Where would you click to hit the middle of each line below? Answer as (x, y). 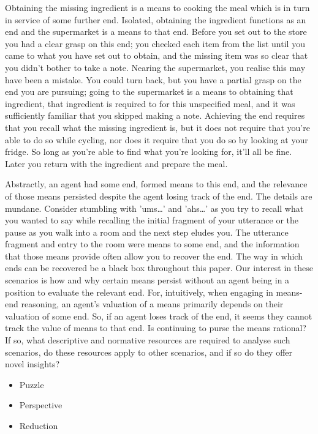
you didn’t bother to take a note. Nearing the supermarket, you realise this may (155, 67)
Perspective (41, 405)
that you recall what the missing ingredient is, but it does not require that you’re (157, 127)
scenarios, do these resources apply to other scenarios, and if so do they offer (149, 352)
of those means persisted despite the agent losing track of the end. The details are (159, 196)
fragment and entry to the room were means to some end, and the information (152, 244)
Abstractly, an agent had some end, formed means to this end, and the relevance (156, 184)
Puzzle (32, 384)
